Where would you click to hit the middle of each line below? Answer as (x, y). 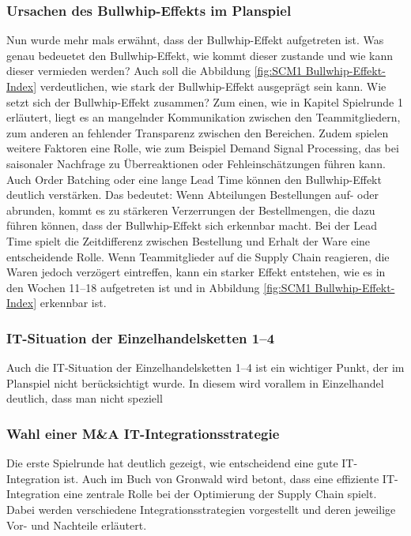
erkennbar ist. (73, 303)
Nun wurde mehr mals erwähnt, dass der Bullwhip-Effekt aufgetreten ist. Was (195, 40)
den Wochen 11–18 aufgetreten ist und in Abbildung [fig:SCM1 (159, 287)
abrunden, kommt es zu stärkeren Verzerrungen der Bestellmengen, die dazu (191, 210)
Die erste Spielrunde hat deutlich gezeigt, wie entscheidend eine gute (172, 463)
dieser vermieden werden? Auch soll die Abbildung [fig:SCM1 (155, 71)
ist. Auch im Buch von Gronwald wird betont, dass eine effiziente (221, 478)
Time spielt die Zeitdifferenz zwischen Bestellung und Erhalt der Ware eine (189, 240)
